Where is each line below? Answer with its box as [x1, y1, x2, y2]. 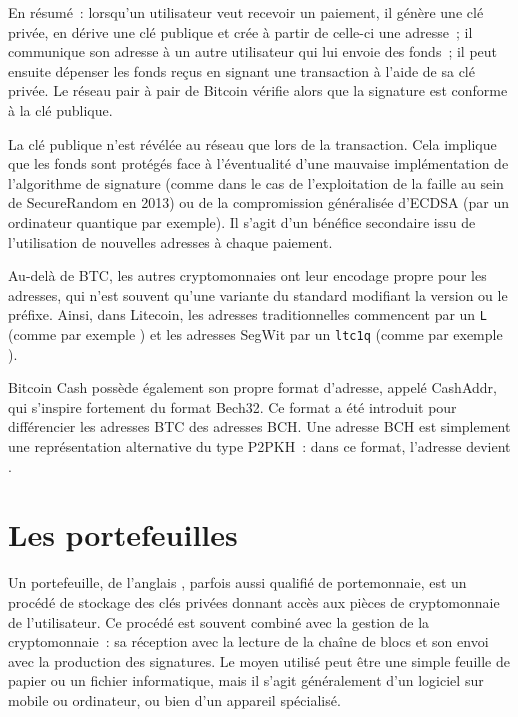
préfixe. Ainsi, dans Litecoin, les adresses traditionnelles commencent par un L [8, 304, 487, 325]
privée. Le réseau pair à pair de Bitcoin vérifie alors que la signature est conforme [8, 80, 508, 101]
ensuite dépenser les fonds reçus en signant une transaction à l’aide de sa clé [8, 60, 475, 81]
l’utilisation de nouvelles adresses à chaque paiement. [8, 231, 333, 252]
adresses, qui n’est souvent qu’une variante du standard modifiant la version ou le [8, 284, 508, 305]
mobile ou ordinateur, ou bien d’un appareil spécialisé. [8, 689, 341, 710]
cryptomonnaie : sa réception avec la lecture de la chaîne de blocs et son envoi [8, 631, 489, 652]
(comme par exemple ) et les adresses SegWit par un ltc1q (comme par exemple [8, 323, 503, 344]
